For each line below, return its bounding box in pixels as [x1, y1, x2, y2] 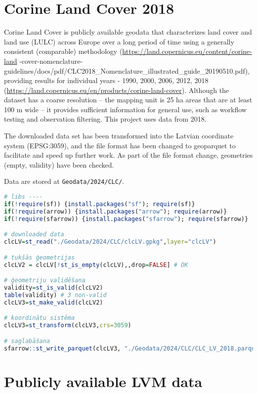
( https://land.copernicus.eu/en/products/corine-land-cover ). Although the [4, 85, 229, 95]
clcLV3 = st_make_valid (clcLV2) [4, 299, 103, 306]
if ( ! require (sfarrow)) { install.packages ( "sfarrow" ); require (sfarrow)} [4, 215, 249, 222]
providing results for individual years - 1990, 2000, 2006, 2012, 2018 [4, 75, 209, 86]
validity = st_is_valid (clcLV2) [4, 284, 103, 291]
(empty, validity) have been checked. [4, 159, 114, 170]
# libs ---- [4, 193, 43, 201]
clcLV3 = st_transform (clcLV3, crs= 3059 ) [4, 322, 131, 329]
